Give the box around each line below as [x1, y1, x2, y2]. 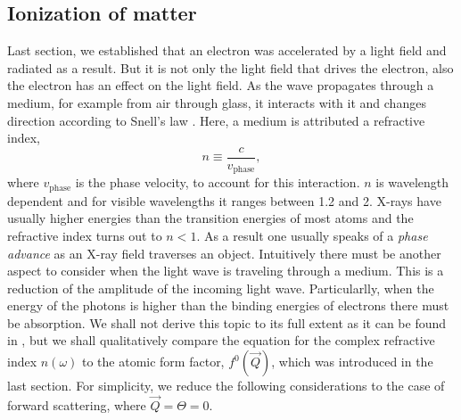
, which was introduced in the [271, 352, 433, 371]
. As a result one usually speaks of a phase [196, 226, 428, 244]
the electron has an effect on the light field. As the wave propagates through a [7, 76, 434, 95]
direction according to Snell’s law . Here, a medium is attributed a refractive [7, 111, 425, 129]
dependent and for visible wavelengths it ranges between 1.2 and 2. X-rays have [7, 191, 441, 210]
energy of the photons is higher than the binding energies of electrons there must [7, 296, 449, 315]
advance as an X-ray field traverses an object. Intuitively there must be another [7, 243, 441, 262]
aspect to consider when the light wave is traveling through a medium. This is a [7, 261, 444, 280]
